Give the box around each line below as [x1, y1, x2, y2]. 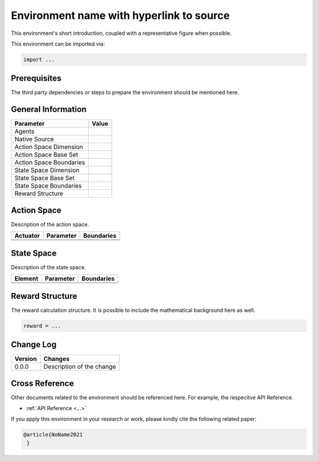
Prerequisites [11, 73, 61, 83]
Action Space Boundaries [14, 159, 86, 167]
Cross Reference [11, 378, 74, 388]
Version [14, 355, 37, 363]
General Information [11, 104, 87, 115]
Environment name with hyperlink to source [11, 9, 230, 22]
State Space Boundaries [14, 182, 82, 190]
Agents [14, 127, 35, 136]
